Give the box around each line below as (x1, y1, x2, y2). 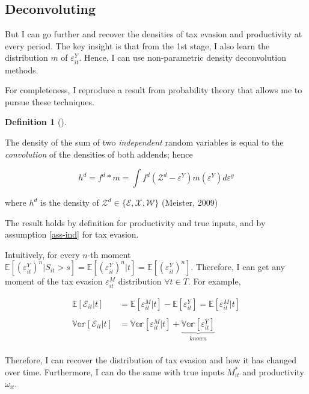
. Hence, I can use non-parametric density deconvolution (79, 51, 286, 64)
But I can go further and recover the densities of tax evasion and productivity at (5, 28, 302, 40)
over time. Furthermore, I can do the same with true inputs (5, 365, 224, 378)
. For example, (188, 275, 241, 288)
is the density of (40, 196, 99, 209)
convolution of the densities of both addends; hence (5, 147, 193, 160)
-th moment (87, 248, 131, 260)
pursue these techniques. (5, 95, 94, 108)
